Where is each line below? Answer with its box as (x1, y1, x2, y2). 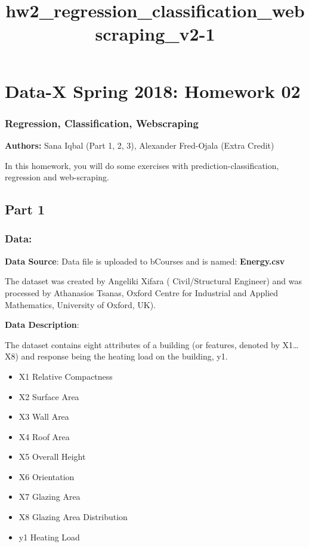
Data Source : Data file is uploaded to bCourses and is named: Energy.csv (5, 254, 285, 267)
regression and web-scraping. (5, 171, 109, 183)
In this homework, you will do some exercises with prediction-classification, (5, 159, 279, 171)
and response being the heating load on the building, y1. (21, 350, 228, 362)
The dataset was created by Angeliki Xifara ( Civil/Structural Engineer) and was (5, 275, 302, 287)
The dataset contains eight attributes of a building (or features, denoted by (5, 338, 280, 351)
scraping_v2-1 (95, 21, 215, 46)
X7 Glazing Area (18, 490, 81, 503)
